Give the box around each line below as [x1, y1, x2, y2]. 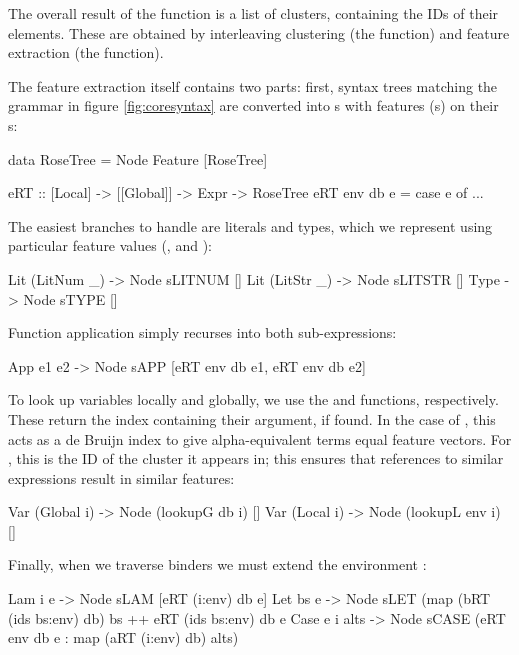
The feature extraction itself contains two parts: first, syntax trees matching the [8, 75, 498, 96]
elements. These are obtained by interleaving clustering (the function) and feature [8, 22, 510, 43]
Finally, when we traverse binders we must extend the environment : [8, 554, 427, 575]
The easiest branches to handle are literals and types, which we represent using [8, 215, 493, 236]
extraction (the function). [8, 42, 164, 63]
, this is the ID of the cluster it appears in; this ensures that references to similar [8, 448, 504, 469]
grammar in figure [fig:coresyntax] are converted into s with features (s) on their [8, 95, 499, 116]
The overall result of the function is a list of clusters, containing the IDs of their [8, 3, 499, 23]
